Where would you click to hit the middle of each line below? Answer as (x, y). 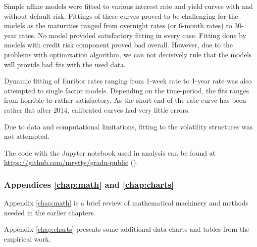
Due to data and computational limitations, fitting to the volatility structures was (128, 126)
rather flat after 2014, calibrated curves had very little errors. (97, 109)
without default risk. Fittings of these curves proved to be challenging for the (121, 16)
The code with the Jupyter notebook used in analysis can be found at (110, 152)
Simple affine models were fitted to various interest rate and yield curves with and (128, 6)
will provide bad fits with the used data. (65, 64)
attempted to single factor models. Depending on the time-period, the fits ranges (127, 90)
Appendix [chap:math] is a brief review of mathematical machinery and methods (126, 203)
